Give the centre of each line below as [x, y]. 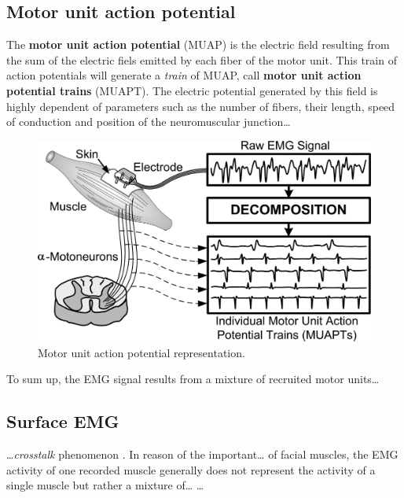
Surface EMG [63, 421]
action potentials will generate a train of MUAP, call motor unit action [184, 75]
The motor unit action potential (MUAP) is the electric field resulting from [198, 44]
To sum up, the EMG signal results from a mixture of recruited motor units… [193, 379]
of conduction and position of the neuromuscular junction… [149, 122]
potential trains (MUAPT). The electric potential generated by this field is [192, 90]
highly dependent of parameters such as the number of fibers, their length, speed [201, 106]
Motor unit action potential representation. [141, 352]
